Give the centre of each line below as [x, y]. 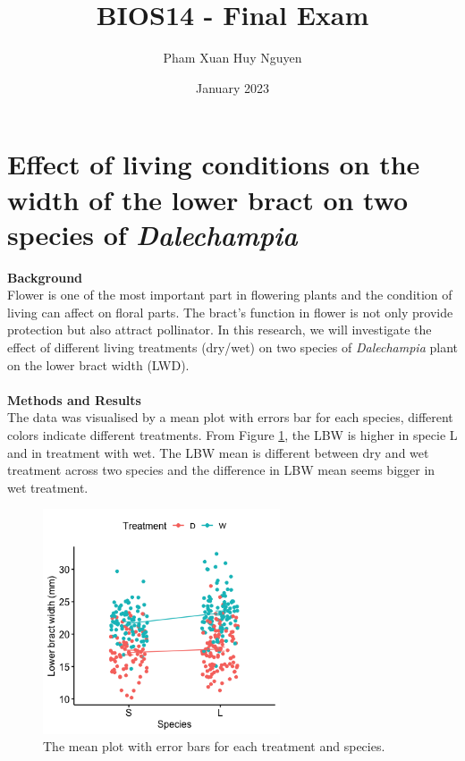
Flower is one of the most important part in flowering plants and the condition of [230, 295]
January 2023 [232, 87]
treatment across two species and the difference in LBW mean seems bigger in [221, 470]
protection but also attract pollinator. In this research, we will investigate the [220, 330]
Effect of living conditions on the [214, 164]
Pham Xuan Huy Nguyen [232, 58]
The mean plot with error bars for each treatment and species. [214, 746]
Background [45, 277]
